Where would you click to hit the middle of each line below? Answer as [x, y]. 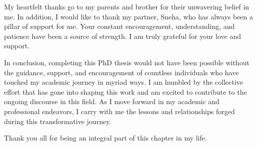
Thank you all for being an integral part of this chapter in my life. [105, 138]
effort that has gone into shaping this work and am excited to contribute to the [125, 91]
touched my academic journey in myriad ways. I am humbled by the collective [124, 82]
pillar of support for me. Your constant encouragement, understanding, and [119, 26]
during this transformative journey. [58, 121]
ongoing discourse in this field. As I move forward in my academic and [112, 101]
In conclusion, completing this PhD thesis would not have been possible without [127, 62]
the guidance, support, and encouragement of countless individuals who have [121, 72]
